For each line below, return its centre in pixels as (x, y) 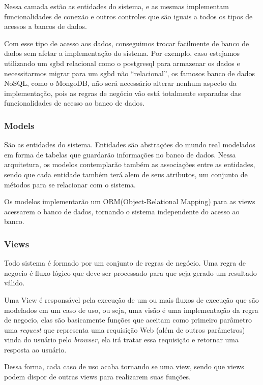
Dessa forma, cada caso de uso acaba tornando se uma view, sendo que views (124, 366)
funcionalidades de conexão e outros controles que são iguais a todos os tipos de (128, 16)
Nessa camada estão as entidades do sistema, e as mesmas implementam (117, 6)
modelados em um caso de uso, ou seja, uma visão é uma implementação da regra (131, 310)
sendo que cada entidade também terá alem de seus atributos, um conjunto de (126, 174)
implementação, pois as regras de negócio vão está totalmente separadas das (123, 93)
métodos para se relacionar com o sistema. (70, 184)
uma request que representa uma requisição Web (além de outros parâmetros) (125, 329)
